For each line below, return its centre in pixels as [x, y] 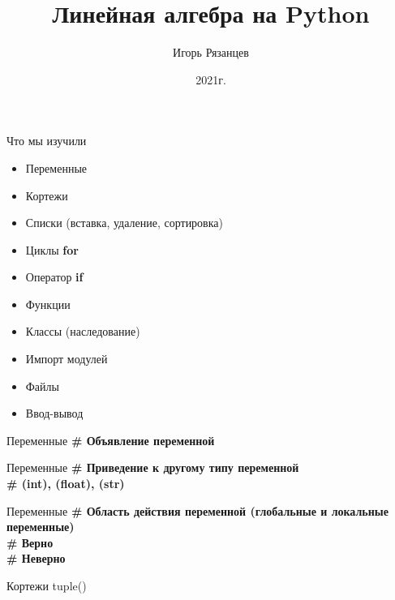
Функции [48, 304]
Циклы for [52, 249]
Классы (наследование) [83, 331]
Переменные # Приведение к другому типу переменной [153, 467]
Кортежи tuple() [47, 585]
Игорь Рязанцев [211, 52]
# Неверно [36, 558]
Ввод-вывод [54, 413]
